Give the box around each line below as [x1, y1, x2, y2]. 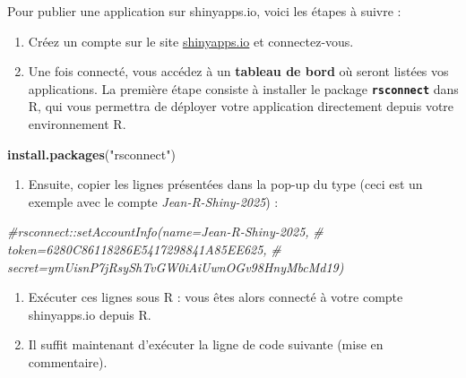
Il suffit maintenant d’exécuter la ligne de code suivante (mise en [28, 335, 384, 354]
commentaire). [28, 352, 108, 371]
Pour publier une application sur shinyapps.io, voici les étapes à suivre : [7, 2, 401, 20]
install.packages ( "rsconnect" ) [7, 144, 176, 163]
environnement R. [28, 115, 126, 133]
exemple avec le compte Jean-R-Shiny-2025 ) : [28, 192, 279, 210]
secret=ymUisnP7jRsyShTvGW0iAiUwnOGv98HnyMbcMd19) [7, 257, 344, 276]
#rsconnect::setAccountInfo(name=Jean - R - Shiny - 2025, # [7, 222, 324, 241]
